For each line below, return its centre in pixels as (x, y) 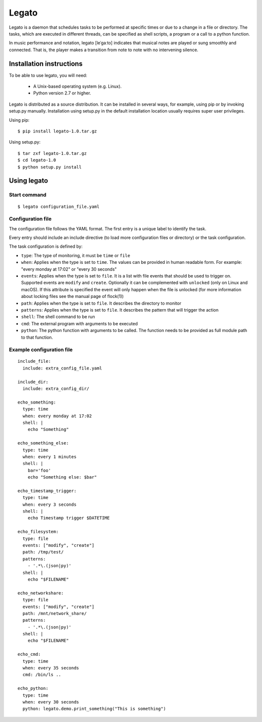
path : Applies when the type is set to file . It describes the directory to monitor (101, 303)
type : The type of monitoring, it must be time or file (76, 255)
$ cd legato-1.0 (37, 160)
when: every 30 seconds (51, 702)
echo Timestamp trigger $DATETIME (69, 518)
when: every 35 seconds (51, 668)
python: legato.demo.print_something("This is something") (94, 709)
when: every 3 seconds (49, 504)
